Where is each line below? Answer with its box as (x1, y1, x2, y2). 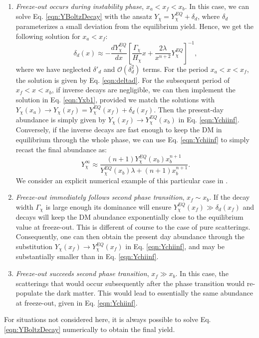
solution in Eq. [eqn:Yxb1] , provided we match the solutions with (15, 94, 215, 104)
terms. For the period (142, 63, 209, 74)
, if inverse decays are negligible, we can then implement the (51, 84, 236, 95)
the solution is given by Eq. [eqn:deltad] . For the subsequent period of (15, 74, 230, 85)
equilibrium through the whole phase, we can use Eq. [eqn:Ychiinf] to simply (15, 134, 250, 145)
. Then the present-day (154, 104, 224, 114)
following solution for (15, 30, 80, 41)
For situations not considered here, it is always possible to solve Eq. (4, 314, 211, 325)
